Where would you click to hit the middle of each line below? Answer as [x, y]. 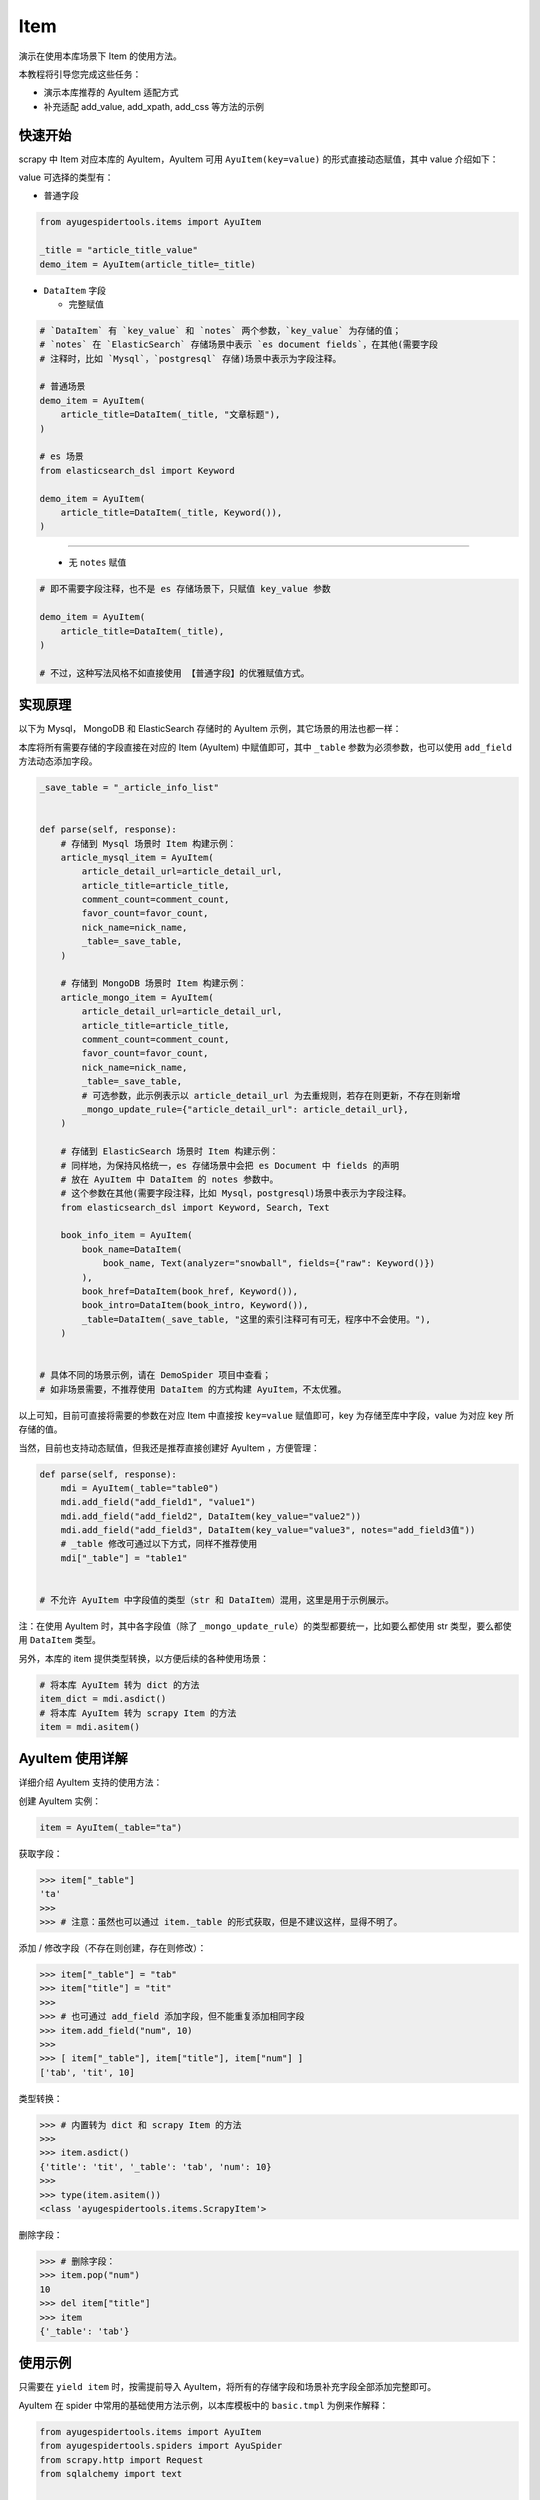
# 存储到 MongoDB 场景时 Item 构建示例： [153, 983]
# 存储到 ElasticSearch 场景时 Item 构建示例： [169, 1151]
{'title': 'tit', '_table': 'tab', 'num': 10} [155, 2166]
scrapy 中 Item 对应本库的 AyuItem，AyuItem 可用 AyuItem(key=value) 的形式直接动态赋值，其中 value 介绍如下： [258, 159]
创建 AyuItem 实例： [60, 1801]
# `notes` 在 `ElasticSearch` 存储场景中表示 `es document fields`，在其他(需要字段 [239, 344]
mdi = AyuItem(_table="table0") [140, 1488]
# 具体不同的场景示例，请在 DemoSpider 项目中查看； [155, 1375]
